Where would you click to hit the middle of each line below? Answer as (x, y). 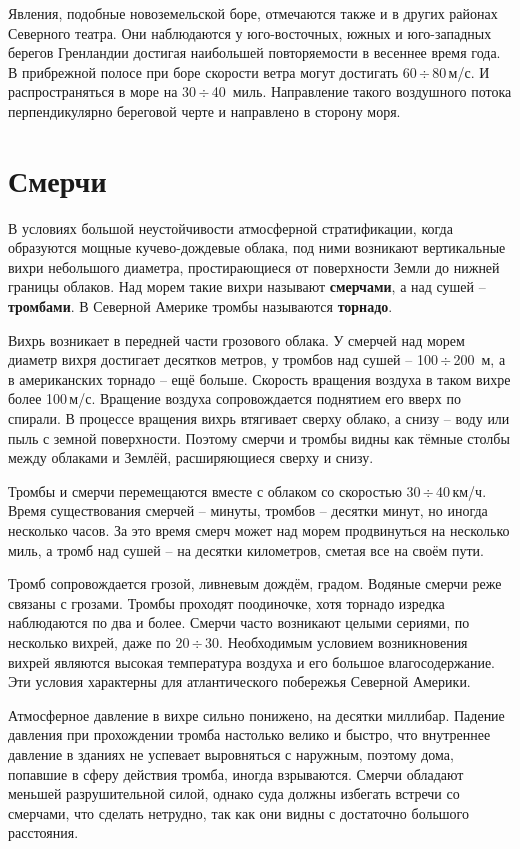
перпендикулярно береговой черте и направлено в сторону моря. (204, 110)
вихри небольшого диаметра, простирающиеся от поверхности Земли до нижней (254, 266)
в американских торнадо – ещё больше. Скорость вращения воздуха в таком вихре (259, 378)
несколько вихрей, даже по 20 (99, 641)
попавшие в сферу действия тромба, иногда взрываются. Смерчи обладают (236, 773)
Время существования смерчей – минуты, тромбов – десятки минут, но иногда (248, 510)
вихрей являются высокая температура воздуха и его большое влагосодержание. (251, 661)
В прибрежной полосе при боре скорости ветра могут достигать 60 (212, 71)
